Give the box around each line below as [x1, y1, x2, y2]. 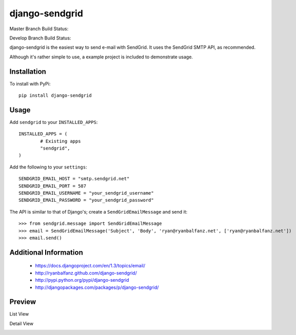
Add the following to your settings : [9, 164, 87, 170]
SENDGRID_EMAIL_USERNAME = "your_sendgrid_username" [18, 190, 154, 196]
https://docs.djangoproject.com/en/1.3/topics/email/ [35, 263, 146, 269]
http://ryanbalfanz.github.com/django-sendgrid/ [35, 269, 137, 276]
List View [9, 311, 29, 317]
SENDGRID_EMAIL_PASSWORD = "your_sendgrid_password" [18, 197, 154, 203]
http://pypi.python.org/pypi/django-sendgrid [35, 277, 129, 283]
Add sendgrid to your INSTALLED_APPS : [9, 119, 98, 125]
